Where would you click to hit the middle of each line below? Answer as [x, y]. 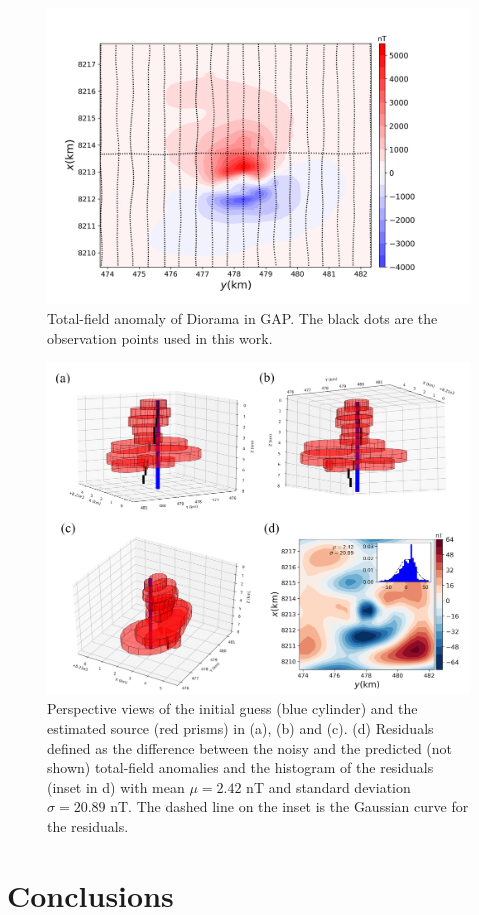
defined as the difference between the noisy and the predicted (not [250, 747]
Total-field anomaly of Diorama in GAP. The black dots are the [242, 318]
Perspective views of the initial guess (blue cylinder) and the [232, 708]
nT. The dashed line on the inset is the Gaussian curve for [289, 806]
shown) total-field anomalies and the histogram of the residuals [240, 767]
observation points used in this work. [160, 337]
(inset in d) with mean [116, 786]
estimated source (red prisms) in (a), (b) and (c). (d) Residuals [240, 727]
